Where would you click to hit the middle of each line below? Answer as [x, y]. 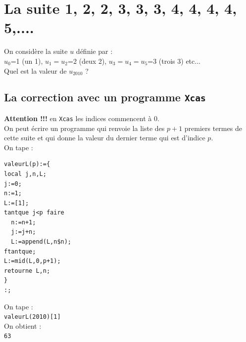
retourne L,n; [27, 271]
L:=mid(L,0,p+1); [32, 261]
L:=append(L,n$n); [41, 242]
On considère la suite [36, 51]
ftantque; [20, 251]
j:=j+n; [24, 232]
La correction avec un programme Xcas [105, 97]
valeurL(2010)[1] [32, 317]
